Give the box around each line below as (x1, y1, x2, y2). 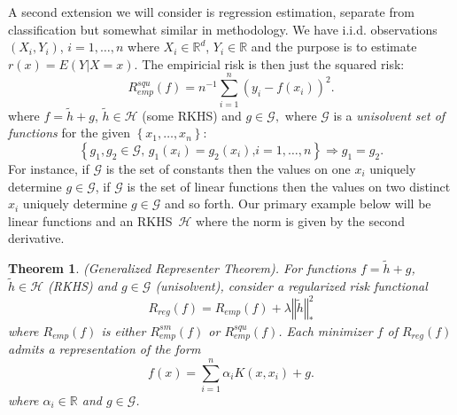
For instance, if (8, 159, 89, 177)
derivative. (8, 229, 65, 247)
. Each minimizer (278, 321, 373, 340)
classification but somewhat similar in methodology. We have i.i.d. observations (8, 20, 438, 38)
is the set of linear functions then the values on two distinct (127, 176, 451, 195)
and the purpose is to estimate (251, 37, 417, 56)
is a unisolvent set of (333, 106, 445, 124)
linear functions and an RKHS (8, 211, 173, 230)
